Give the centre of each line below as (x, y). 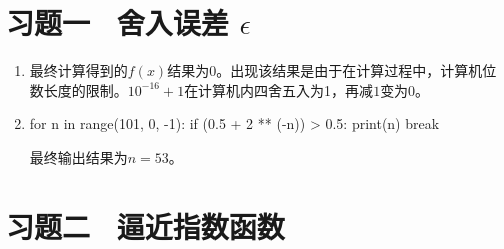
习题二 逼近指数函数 (145, 225)
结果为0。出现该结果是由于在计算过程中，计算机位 (332, 70)
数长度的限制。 (78, 89)
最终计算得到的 (78, 70)
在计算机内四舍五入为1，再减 (279, 89)
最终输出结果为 (78, 156)
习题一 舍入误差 (117, 22)
